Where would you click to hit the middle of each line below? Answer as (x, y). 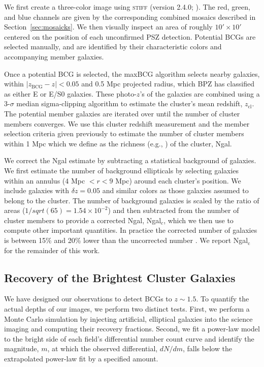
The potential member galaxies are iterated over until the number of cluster (122, 113)
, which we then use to (199, 220)
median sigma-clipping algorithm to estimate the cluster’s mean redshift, (129, 103)
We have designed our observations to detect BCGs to (88, 299)
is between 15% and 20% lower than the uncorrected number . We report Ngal (126, 240)
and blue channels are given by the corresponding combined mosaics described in (130, 17)
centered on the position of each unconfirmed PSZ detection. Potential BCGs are (130, 36)
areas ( (15, 210)
